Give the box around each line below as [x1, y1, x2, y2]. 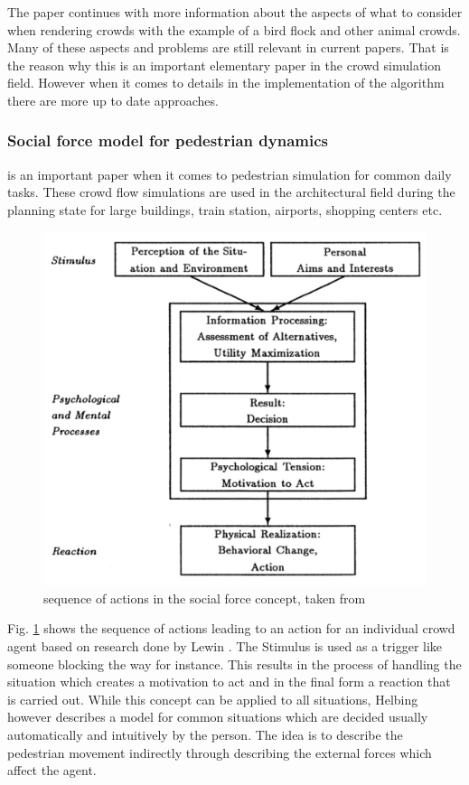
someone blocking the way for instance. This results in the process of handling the [7, 654, 462, 673]
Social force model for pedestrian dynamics [7, 129, 328, 152]
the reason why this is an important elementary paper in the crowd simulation [7, 55, 442, 74]
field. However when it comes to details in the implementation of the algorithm [7, 73, 445, 92]
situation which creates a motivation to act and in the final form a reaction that [7, 672, 451, 691]
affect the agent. [7, 761, 97, 780]
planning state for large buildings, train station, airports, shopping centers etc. [7, 200, 443, 219]
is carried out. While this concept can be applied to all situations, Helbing [7, 689, 418, 708]
